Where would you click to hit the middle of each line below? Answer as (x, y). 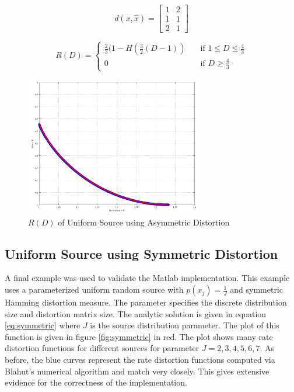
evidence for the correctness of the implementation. (96, 382)
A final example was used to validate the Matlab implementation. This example (147, 278)
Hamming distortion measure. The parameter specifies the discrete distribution (146, 302)
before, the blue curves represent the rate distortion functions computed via (140, 360)
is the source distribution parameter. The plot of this (185, 325)
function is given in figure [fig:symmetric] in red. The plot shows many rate (139, 336)
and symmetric (256, 289)
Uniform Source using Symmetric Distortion (141, 253)
